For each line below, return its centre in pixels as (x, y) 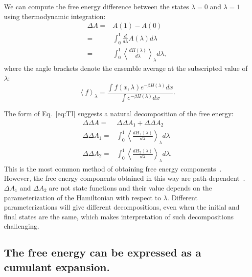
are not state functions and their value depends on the (131, 188)
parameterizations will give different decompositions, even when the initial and (122, 207)
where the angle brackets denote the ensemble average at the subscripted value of (126, 68)
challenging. (22, 226)
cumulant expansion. (57, 266)
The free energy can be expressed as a (103, 252)
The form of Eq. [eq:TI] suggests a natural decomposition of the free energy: (119, 114)
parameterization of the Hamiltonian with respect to (83, 197)
